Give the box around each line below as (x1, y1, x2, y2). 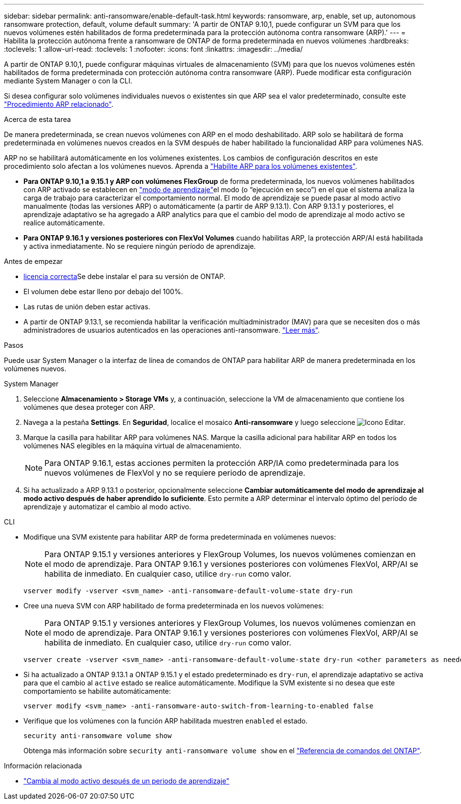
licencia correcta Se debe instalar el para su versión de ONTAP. (23, 272, 226, 281)
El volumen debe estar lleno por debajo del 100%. (23, 287, 183, 296)
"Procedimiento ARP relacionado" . (4, 100, 113, 108)
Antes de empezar (4, 257, 63, 265)
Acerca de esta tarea (4, 115, 71, 123)
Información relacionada (4, 762, 82, 770)
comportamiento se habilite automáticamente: (23, 687, 171, 695)
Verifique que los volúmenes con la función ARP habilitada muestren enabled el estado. (23, 717, 308, 725)
